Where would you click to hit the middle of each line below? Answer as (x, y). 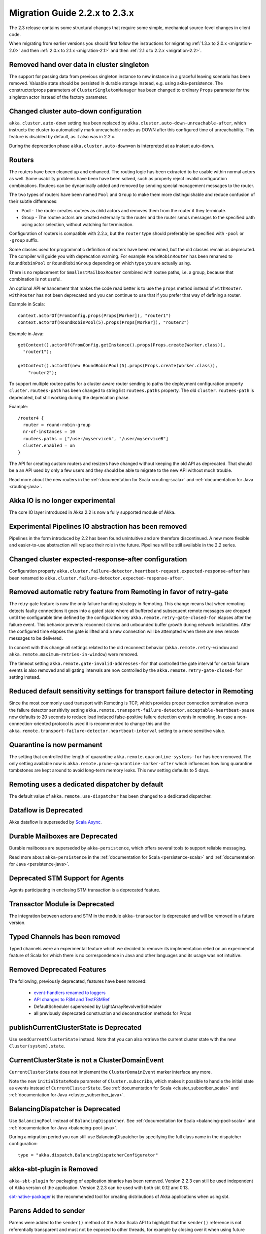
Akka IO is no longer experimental (62, 500)
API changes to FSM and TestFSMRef (72, 1000)
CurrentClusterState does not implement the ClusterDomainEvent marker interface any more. (111, 1072)
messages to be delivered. (36, 638)
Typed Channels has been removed (65, 937)
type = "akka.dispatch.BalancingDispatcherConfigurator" (88, 1155)
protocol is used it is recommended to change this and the (111, 724)
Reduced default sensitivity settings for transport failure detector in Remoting (131, 691)
